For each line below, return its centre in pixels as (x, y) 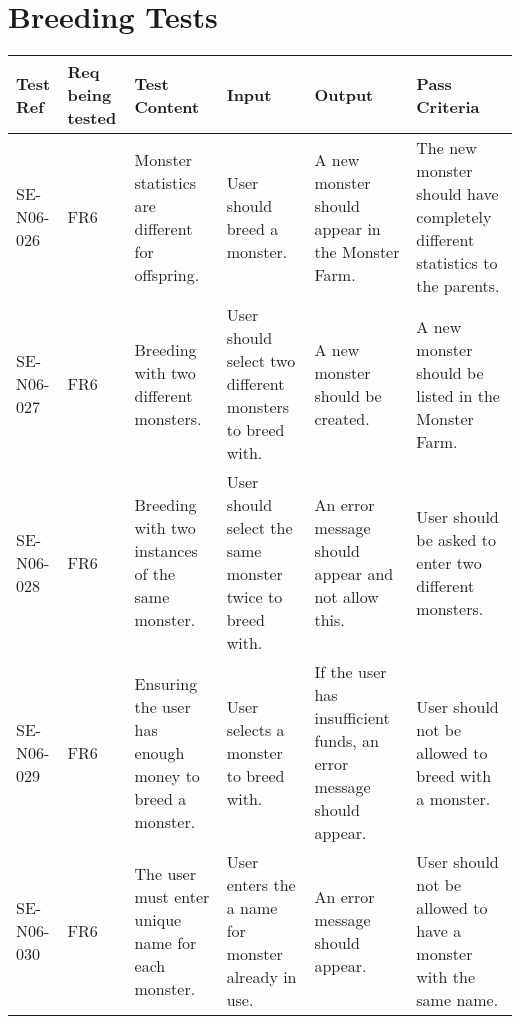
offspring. (167, 274)
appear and (354, 574)
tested (92, 118)
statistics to (457, 263)
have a (439, 931)
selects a (255, 729)
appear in (347, 228)
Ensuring (166, 683)
